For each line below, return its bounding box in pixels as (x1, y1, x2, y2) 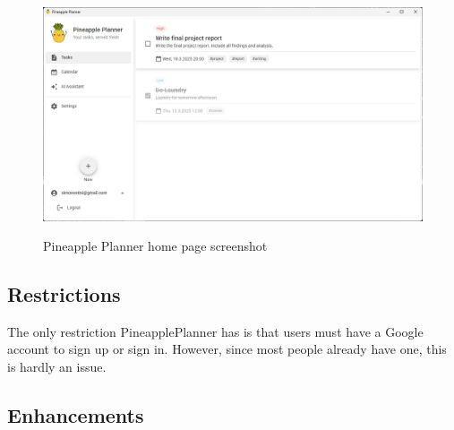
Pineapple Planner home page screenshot (43, 236, 268, 255)
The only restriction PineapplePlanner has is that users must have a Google (7, 322, 424, 340)
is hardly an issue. (7, 357, 107, 376)
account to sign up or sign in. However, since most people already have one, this (7, 340, 447, 358)
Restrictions (7, 280, 121, 308)
